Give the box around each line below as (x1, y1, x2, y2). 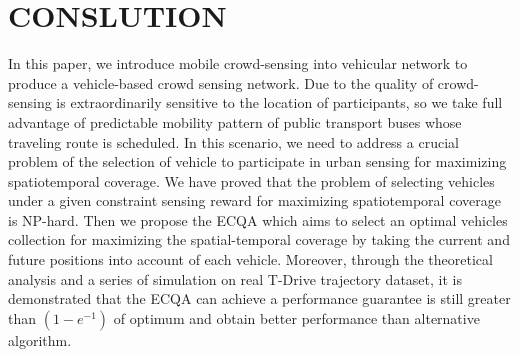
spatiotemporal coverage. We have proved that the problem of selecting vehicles (8, 170, 495, 191)
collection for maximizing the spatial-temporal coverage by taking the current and (8, 229, 510, 250)
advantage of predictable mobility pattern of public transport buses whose (8, 111, 462, 132)
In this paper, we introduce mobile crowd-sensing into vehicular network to (8, 53, 468, 74)
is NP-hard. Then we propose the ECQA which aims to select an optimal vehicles (8, 209, 508, 230)
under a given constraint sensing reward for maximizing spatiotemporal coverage (8, 190, 501, 211)
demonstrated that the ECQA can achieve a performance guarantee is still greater (8, 288, 511, 309)
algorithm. (8, 329, 72, 350)
